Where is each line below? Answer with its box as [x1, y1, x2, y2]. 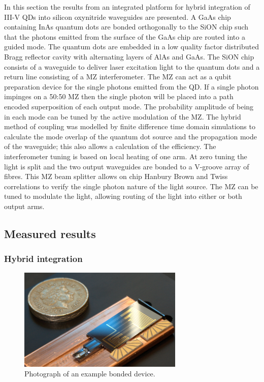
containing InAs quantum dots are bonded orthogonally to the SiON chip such [4, 21, 249, 32]
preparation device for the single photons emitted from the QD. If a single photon [4, 81, 259, 92]
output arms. [4, 200, 45, 211]
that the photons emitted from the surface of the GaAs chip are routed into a [4, 31, 245, 42]
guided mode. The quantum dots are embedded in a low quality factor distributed [4, 41, 259, 52]
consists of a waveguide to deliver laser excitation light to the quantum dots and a [4, 61, 260, 72]
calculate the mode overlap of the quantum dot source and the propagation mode [4, 131, 257, 141]
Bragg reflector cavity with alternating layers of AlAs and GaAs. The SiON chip [4, 51, 254, 62]
